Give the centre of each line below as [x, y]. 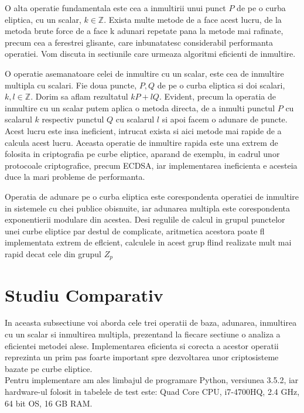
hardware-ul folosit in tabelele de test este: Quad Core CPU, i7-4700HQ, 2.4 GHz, [152, 392]
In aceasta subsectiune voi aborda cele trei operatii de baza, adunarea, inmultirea [151, 322]
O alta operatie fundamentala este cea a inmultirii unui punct [115, 8]
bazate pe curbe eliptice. [49, 368]
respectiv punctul [73, 119]
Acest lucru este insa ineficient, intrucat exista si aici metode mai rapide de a [143, 130]
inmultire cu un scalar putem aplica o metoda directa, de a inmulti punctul [140, 107]
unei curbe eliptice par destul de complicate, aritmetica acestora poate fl [135, 231]
